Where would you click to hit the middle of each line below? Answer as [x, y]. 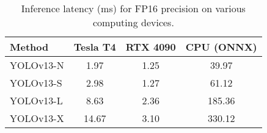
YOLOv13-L [36, 100]
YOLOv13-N [37, 65]
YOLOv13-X [37, 118]
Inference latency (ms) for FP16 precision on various [133, 8]
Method [29, 47]
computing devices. [133, 22]
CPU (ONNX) [221, 47]
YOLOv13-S [36, 83]
